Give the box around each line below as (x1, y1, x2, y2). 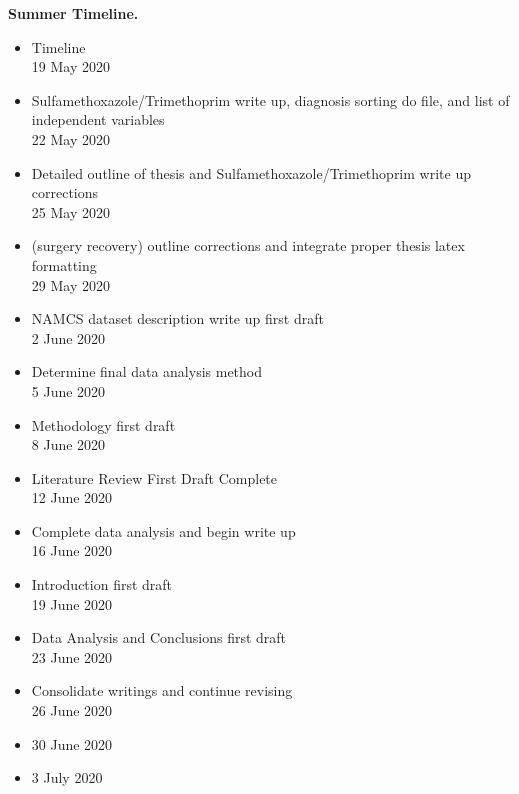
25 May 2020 (31, 201, 110, 222)
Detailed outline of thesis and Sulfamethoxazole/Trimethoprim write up (31, 162, 471, 183)
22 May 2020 (31, 128, 110, 149)
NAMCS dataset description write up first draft (31, 308, 324, 329)
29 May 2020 (31, 274, 110, 295)
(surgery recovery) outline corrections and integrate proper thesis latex (31, 235, 465, 256)
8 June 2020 (31, 434, 106, 455)
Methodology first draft (31, 414, 176, 435)
